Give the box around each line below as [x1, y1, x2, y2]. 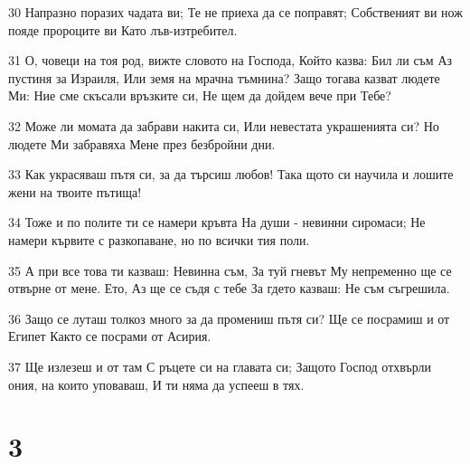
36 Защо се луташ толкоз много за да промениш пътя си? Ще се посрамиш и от [8, 308, 450, 327]
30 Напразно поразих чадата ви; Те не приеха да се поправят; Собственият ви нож [8, 3, 463, 21]
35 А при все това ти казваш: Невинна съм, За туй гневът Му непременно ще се [8, 260, 452, 279]
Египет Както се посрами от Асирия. [8, 327, 211, 346]
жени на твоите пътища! [8, 182, 142, 201]
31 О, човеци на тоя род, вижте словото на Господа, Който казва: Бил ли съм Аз [8, 51, 453, 70]
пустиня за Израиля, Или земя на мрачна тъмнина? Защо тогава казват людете [8, 68, 440, 87]
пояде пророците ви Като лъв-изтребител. [8, 20, 238, 39]
